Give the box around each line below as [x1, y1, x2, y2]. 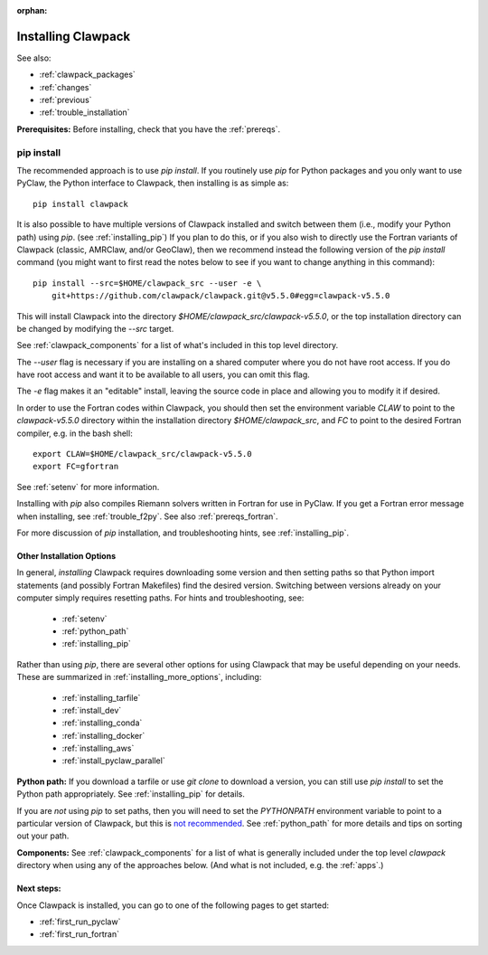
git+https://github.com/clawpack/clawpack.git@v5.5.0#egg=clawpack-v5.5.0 [51, 290, 390, 301]
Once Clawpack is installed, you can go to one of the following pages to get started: [16, 900, 330, 911]
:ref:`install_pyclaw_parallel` [61, 755, 166, 766]
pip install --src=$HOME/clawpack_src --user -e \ [33, 278, 262, 288]
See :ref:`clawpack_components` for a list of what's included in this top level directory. [16, 340, 339, 351]
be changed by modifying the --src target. [16, 323, 174, 334]
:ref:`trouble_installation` [39, 107, 130, 118]
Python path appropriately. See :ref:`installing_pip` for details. [16, 789, 246, 799]
